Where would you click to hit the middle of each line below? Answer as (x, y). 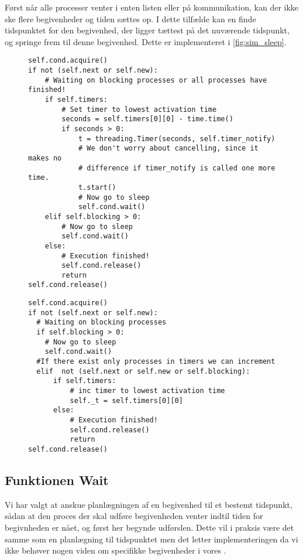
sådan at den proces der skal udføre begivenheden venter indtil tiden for (134, 516)
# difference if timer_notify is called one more (177, 168)
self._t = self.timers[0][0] (126, 400)
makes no (45, 158)
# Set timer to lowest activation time (139, 109)
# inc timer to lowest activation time (147, 391)
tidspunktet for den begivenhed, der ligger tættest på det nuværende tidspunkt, (147, 30)
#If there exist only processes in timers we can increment (156, 362)
